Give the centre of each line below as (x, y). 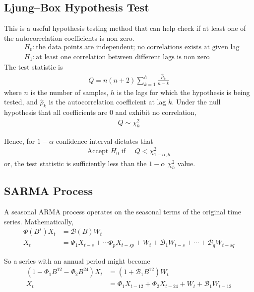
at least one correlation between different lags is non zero (123, 57)
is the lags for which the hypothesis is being (183, 92)
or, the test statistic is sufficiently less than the (75, 163)
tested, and (21, 102)
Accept (98, 151)
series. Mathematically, (39, 221)
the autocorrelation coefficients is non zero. (69, 38)
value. (186, 163)
